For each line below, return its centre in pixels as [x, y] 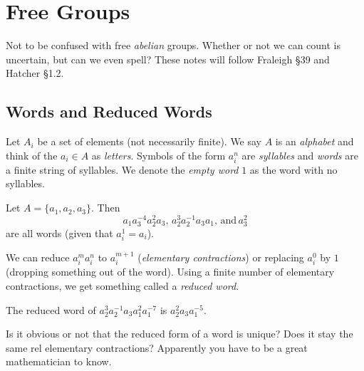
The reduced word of [51, 309]
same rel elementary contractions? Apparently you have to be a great [157, 347]
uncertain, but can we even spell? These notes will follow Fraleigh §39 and [168, 59]
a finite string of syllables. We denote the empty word [122, 169]
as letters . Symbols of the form [158, 155]
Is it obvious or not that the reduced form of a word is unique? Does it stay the [180, 334]
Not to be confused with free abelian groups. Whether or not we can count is [173, 45]
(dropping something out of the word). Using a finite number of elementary [170, 272]
